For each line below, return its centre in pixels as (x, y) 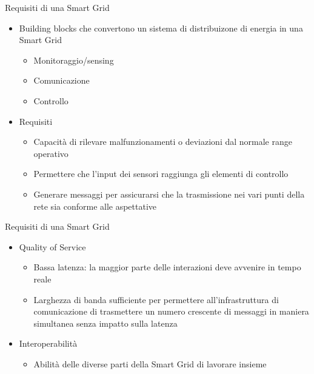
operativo (51, 153)
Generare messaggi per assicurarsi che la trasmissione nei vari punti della (169, 194)
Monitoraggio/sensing (74, 60)
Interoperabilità (48, 343)
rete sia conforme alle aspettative (95, 206)
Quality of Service (52, 246)
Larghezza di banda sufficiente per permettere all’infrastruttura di (156, 299)
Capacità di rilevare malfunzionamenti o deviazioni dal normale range (163, 142)
